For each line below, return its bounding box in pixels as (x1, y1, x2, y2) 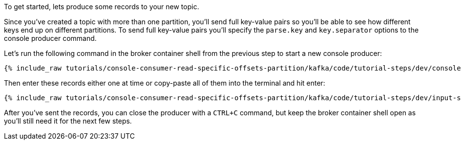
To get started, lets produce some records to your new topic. (4, 2, 199, 11)
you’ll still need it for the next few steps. (4, 117, 132, 125)
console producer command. (4, 34, 97, 42)
